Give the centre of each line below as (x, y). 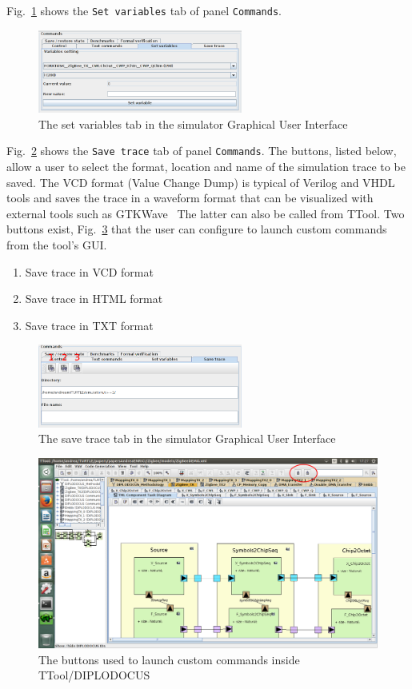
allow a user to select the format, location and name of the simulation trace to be (206, 167)
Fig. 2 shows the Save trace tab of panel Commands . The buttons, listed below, (202, 151)
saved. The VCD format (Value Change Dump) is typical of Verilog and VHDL (201, 182)
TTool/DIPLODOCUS (94, 675)
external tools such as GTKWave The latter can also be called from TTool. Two (206, 213)
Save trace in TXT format (89, 325)
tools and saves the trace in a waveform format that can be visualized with (190, 198)
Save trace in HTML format (94, 299)
